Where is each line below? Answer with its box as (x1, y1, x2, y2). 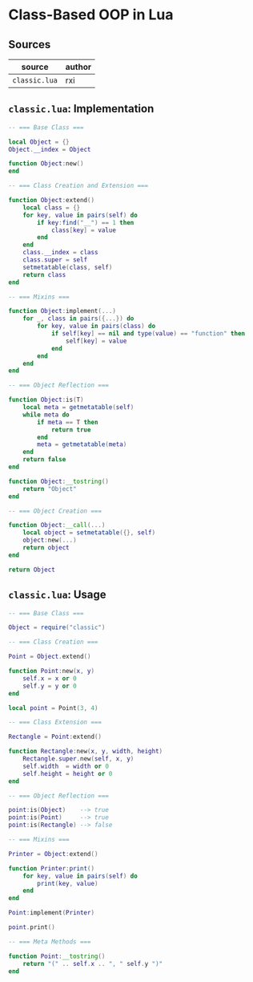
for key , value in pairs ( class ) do (37, 323, 156, 331)
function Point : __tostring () (8, 952, 106, 960)
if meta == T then (37, 418, 98, 426)
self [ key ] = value (65, 337, 127, 345)
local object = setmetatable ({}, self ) (22, 529, 156, 537)
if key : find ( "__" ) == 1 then (37, 218, 135, 226)
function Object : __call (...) (8, 521, 106, 530)
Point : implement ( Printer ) (8, 909, 94, 917)
